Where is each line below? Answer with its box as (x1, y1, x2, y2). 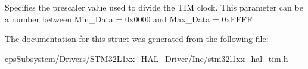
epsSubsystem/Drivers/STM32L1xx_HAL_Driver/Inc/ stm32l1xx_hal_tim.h (5, 52, 288, 64)
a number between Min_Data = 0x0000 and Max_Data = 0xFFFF (5, 12, 253, 25)
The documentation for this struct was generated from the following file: (5, 32, 269, 45)
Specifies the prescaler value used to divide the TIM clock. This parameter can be (5, 1, 303, 13)
